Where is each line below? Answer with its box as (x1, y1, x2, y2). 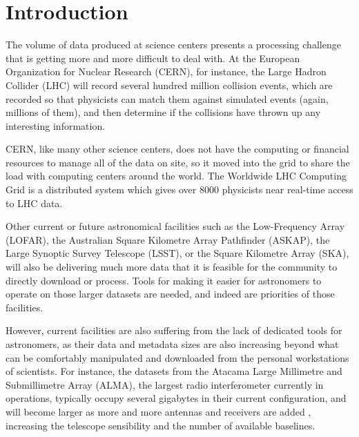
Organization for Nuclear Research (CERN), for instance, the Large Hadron (6, 64, 327, 79)
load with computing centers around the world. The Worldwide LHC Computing (6, 168, 347, 183)
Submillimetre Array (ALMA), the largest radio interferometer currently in (6, 377, 324, 391)
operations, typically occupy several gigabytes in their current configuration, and (6, 391, 347, 405)
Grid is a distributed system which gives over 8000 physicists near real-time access (6, 182, 353, 197)
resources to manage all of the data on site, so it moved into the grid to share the (6, 155, 350, 169)
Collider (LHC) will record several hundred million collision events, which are (6, 77, 333, 92)
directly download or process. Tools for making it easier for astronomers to (6, 273, 322, 287)
